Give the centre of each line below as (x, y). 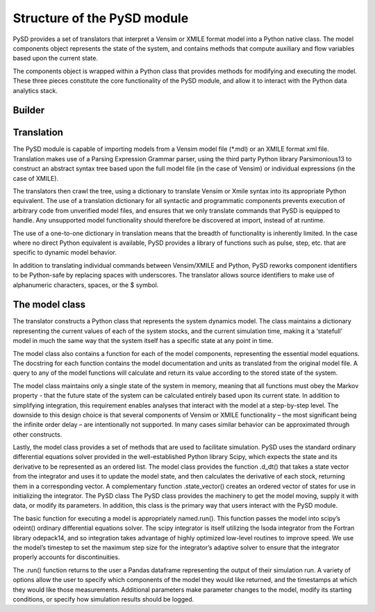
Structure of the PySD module (101, 18)
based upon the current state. (56, 58)
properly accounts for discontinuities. (66, 557)
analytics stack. (35, 90)
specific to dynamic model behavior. (65, 252)
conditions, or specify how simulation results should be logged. (103, 599)
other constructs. (37, 434)
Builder (29, 110)
